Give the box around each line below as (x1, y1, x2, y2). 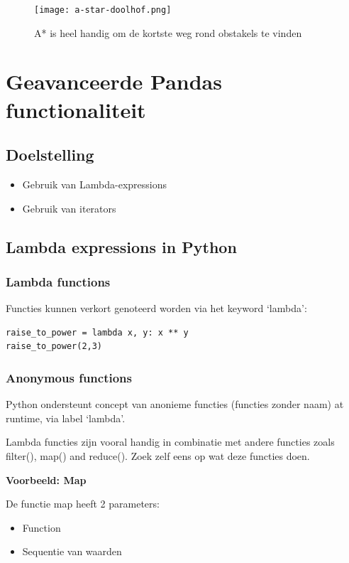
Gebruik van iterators (22, 200, 116, 215)
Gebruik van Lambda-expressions (22, 177, 167, 192)
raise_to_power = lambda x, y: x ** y (6, 327, 189, 338)
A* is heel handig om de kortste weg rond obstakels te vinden (34, 25, 302, 40)
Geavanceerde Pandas (6, 67, 222, 96)
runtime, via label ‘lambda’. (6, 410, 126, 425)
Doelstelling (6, 144, 94, 166)
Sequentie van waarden (22, 544, 122, 559)
